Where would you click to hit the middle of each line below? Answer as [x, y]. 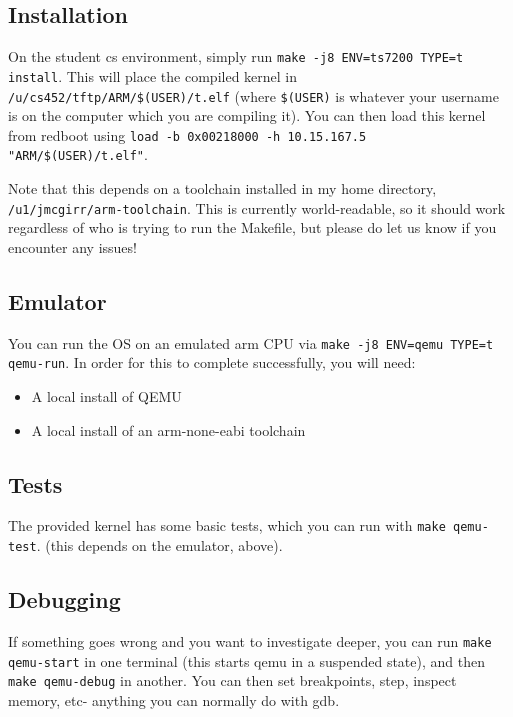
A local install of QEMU [106, 396]
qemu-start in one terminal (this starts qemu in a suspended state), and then [246, 660]
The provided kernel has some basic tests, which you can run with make [227, 525]
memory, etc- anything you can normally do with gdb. [174, 699]
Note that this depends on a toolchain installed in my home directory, [222, 188]
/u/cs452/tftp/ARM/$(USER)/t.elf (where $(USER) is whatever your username [253, 95]
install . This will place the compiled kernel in [153, 75]
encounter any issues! [72, 246]
